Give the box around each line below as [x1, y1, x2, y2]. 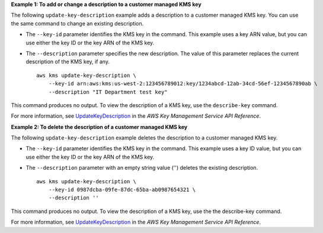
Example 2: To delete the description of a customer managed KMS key [11, 123, 188, 130]
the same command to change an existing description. [11, 20, 144, 27]
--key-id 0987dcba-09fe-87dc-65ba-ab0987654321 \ [48, 186, 196, 193]
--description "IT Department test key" [48, 89, 168, 95]
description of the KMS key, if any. [25, 58, 110, 65]
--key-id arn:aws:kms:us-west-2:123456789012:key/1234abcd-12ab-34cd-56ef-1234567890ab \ [48, 80, 318, 87]
